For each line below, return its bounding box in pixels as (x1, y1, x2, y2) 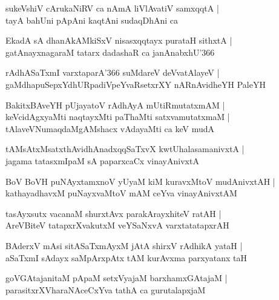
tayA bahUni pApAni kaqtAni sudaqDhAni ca (5, 13, 178, 26)
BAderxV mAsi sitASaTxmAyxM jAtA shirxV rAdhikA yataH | (5, 239, 243, 252)
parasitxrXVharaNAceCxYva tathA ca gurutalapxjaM (5, 283, 206, 296)
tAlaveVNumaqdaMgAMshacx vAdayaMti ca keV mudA (5, 122, 215, 135)
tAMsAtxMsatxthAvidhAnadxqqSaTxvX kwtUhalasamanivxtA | (5, 142, 245, 155)
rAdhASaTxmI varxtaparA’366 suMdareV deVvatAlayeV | (5, 66, 220, 79)
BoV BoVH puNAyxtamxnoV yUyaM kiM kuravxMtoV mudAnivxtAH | (5, 175, 275, 187)
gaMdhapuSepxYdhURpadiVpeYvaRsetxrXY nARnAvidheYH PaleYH (5, 78, 266, 90)
